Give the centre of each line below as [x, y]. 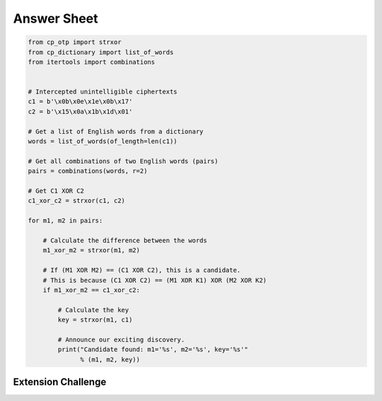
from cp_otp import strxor [75, 42]
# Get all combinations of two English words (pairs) [123, 161]
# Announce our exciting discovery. [121, 339]
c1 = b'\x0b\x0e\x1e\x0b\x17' [80, 102]
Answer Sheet [56, 18]
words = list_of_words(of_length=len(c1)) [103, 141]
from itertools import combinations [92, 62]
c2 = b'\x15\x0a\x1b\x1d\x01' [80, 111]
